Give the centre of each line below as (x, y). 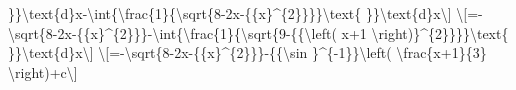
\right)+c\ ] (43, 71)
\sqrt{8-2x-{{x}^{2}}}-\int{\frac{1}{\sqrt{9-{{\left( (172, 32)
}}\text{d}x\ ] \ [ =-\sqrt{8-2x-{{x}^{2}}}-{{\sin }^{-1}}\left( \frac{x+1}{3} (247, 52)
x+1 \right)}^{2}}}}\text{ (425, 32)
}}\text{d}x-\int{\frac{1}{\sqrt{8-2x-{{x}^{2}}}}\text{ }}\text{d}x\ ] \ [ (238, 13)
